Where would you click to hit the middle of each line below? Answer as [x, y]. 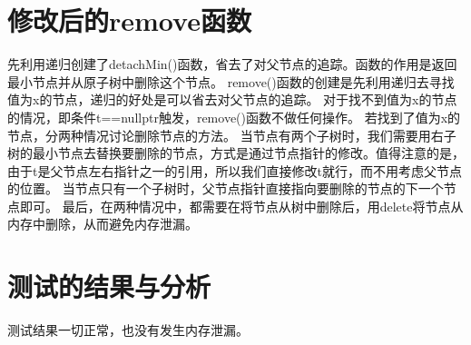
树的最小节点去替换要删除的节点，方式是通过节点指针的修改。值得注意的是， [236, 153]
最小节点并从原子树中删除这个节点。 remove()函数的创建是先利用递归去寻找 [231, 81]
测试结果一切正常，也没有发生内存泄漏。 [128, 330]
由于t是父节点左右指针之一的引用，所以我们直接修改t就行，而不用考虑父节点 [235, 170]
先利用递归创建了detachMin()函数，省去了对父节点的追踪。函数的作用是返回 [232, 64]
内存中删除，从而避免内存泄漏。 [103, 224]
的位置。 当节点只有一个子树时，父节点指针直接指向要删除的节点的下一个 [226, 188]
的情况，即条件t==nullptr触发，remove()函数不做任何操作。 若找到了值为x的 [234, 117]
